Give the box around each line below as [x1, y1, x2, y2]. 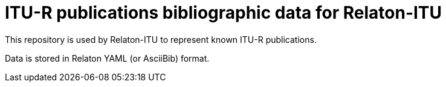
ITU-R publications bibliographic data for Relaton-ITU [5, 2, 442, 23]
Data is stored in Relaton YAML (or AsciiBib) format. [5, 53, 210, 63]
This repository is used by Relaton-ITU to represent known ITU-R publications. [5, 34, 317, 45]
